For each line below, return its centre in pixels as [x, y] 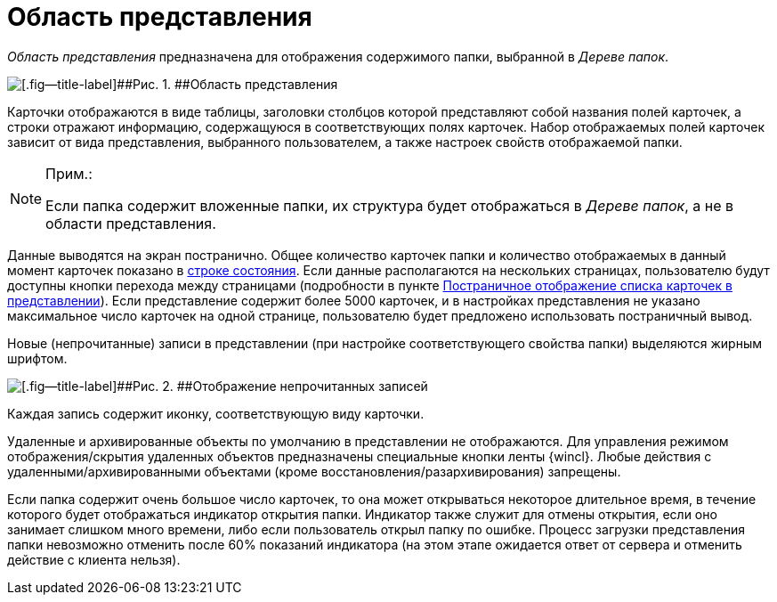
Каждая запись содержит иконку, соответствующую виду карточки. [216, 413]
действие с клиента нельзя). [94, 559]
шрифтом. [37, 358]
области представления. [131, 223]
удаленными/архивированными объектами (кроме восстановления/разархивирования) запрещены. [314, 471]
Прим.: [69, 173]
